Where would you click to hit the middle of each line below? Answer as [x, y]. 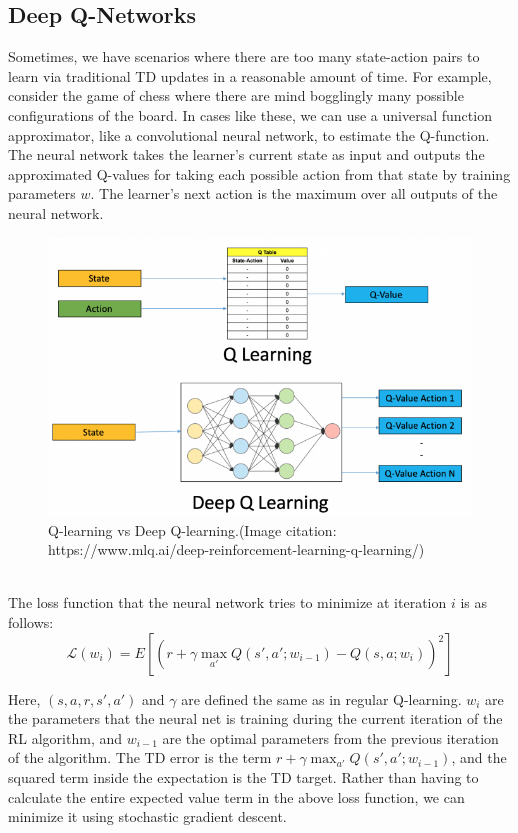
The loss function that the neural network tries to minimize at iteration [227, 602]
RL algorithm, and [65, 737]
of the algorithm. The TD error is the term [140, 757]
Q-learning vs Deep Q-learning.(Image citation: [192, 529]
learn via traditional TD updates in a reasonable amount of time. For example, [250, 75]
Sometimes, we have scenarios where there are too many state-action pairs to [244, 56]
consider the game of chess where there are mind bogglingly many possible [236, 95]
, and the [479, 757]
